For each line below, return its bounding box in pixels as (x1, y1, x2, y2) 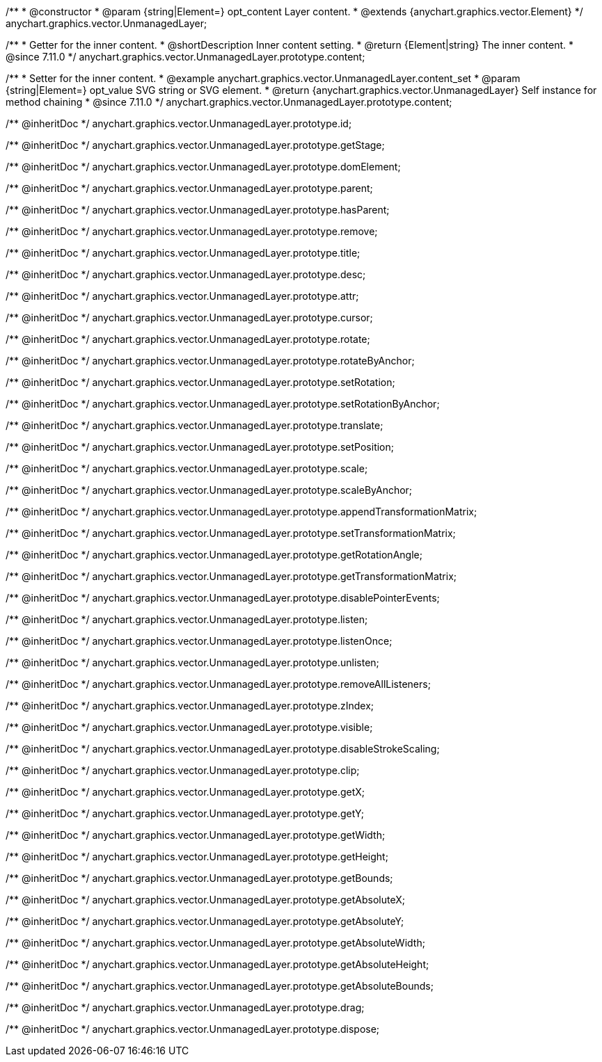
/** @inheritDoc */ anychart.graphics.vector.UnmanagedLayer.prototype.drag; (6, 1001, 365, 1013)
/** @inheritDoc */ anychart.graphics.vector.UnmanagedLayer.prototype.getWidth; (6, 829, 386, 841)
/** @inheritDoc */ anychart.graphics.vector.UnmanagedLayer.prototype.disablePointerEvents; (6, 592, 440, 604)
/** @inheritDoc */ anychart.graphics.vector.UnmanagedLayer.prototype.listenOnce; (6, 635, 393, 647)
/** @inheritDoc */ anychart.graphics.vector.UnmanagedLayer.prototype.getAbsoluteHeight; (6, 958, 429, 970)
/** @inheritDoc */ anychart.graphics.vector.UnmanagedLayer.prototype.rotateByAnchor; (6, 355, 415, 367)
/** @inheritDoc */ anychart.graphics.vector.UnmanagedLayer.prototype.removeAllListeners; (6, 678, 431, 690)
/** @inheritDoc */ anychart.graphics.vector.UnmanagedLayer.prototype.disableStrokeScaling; (6, 743, 440, 755)
